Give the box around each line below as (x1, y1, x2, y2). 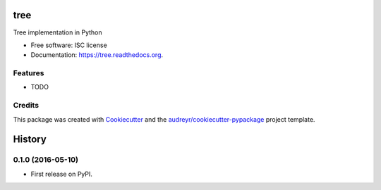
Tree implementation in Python (13, 28, 102, 37)
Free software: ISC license (30, 41, 107, 49)
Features (13, 68, 44, 78)
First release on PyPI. (30, 170, 93, 178)
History (13, 134, 47, 146)
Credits (13, 101, 39, 110)
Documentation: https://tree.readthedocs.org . (30, 51, 164, 59)
